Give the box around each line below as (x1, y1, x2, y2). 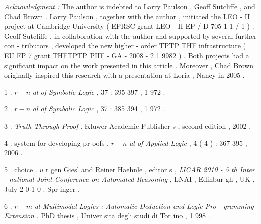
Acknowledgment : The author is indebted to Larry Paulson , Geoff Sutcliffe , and (4, 1, 255, 11)
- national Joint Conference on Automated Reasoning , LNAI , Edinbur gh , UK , (4, 174, 255, 184)
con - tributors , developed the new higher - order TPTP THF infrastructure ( (4, 40, 246, 51)
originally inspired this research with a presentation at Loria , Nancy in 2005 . (4, 70, 245, 80)
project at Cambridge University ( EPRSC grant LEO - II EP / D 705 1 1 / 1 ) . (4, 21, 254, 31)
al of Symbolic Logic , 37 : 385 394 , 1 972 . (32, 103, 165, 114)
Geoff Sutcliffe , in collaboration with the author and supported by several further (4, 30, 257, 41)
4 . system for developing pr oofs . (4, 137, 109, 148)
